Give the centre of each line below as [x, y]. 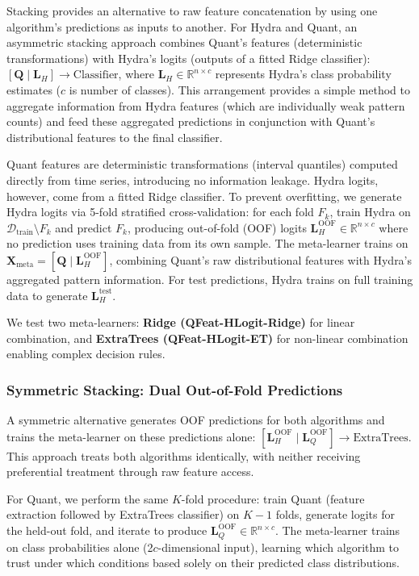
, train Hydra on [370, 212]
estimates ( [34, 89]
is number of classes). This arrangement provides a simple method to [239, 89]
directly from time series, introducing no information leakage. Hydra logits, [193, 179]
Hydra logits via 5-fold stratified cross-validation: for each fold [160, 212]
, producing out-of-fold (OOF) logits [217, 227]
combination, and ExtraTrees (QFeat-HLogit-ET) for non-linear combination [207, 338]
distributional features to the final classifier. [115, 137]
